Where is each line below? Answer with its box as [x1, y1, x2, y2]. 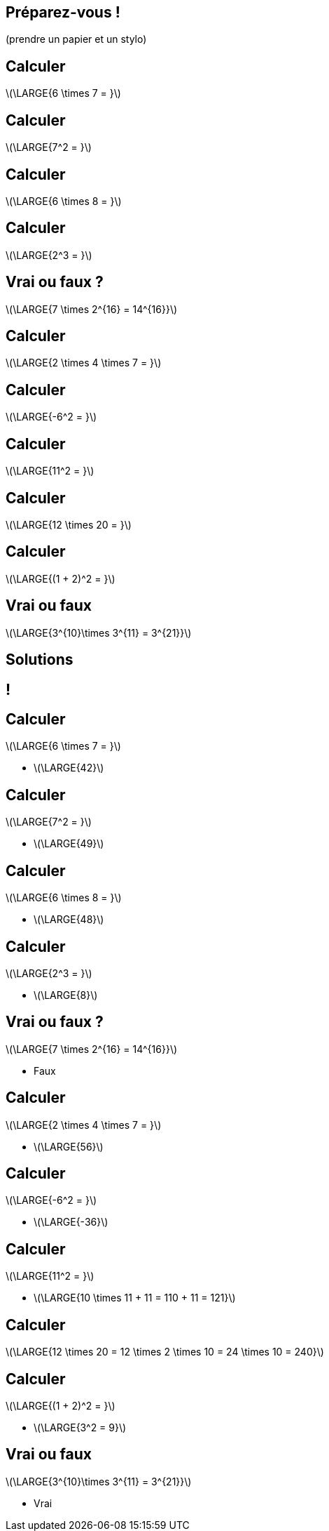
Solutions [6, 651, 73, 669]
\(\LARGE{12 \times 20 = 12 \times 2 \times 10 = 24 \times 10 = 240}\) [6, 1346, 324, 1358]
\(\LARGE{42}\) [34, 762, 104, 774]
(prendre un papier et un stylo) [6, 33, 147, 46]
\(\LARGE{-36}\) [34, 1216, 108, 1228]
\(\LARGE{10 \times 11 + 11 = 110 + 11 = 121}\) [34, 1292, 236, 1304]
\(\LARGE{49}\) [34, 837, 104, 850]
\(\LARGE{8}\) [34, 988, 98, 1001]
